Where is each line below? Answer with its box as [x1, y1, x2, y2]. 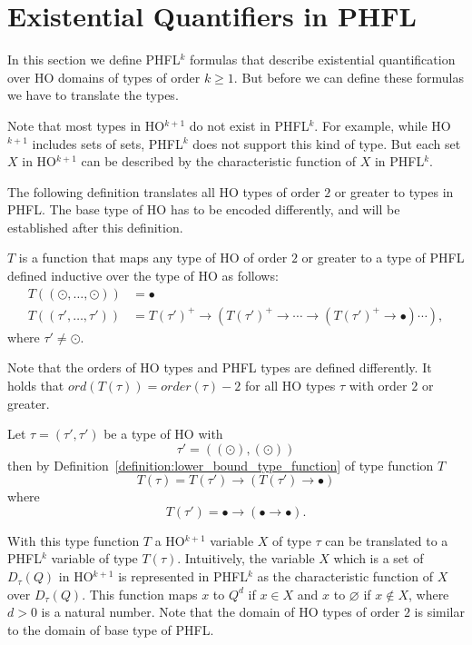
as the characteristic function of [257, 567, 433, 586]
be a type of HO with [103, 424, 223, 443]
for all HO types [244, 375, 336, 394]
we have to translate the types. [7, 85, 179, 104]
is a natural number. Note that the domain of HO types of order [41, 602, 400, 621]
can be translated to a [325, 531, 448, 550]
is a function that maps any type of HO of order [18, 248, 288, 267]
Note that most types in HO [7, 115, 165, 134]
